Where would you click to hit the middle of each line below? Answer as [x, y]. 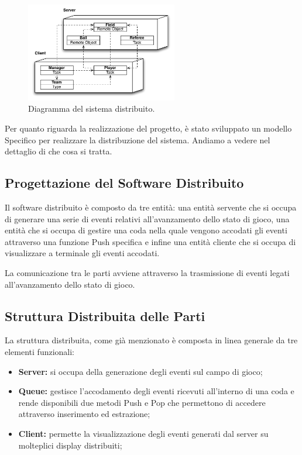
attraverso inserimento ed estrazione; [84, 414]
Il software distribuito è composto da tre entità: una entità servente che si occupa [151, 207]
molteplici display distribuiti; [70, 445]
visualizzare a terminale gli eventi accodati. [82, 253]
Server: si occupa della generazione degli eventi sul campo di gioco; [140, 371]
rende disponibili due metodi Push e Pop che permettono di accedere [142, 402]
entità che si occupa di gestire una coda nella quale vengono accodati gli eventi [146, 230]
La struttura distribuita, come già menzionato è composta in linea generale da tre [151, 340]
